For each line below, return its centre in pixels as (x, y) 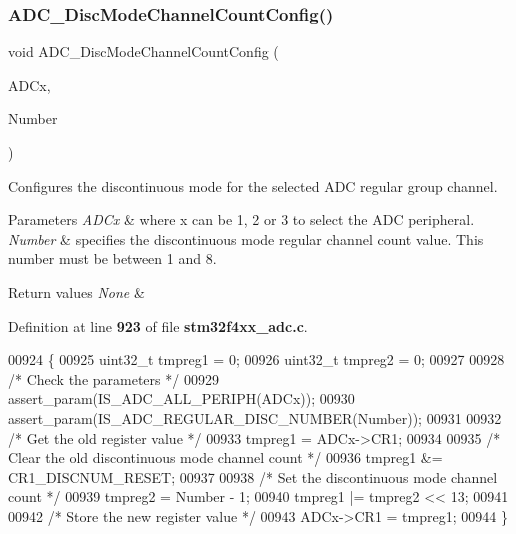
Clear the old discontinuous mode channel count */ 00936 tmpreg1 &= (225, 457)
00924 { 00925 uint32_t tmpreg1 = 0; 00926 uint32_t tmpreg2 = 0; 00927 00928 (256, 359)
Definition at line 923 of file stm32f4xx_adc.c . (158, 325)
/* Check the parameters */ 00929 (113, 378)
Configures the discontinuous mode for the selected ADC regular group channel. (253, 185)
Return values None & (76, 291)
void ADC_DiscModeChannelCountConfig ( (143, 51)
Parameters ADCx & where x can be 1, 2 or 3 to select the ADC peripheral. (241, 219)
